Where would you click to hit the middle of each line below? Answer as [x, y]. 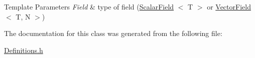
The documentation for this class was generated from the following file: [113, 33]
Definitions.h [24, 50]
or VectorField [229, 6]
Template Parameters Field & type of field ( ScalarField [89, 6]
